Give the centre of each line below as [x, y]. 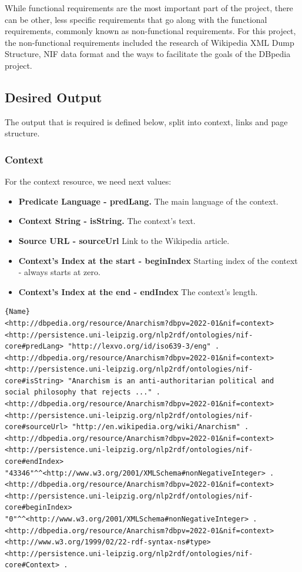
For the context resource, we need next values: [88, 181]
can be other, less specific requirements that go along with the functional [136, 19]
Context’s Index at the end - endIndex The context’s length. [138, 291]
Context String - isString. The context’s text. [107, 221]
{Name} [17, 312]
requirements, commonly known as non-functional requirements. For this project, [150, 31]
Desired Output [53, 97]
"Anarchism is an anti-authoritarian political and [171, 381]
